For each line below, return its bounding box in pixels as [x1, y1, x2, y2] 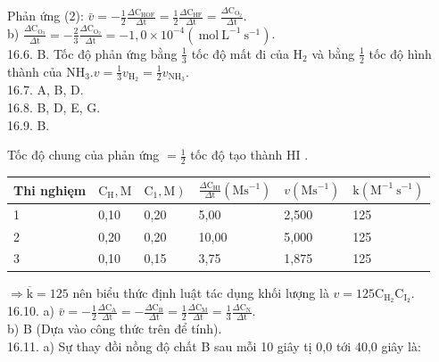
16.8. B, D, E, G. [7, 97, 101, 116]
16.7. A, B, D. [7, 80, 84, 99]
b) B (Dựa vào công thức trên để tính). [7, 319, 222, 338]
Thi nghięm [13, 180, 87, 199]
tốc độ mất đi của [191, 44, 289, 62]
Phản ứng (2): [7, 6, 84, 25]
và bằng [311, 44, 355, 62]
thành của [7, 62, 62, 80]
